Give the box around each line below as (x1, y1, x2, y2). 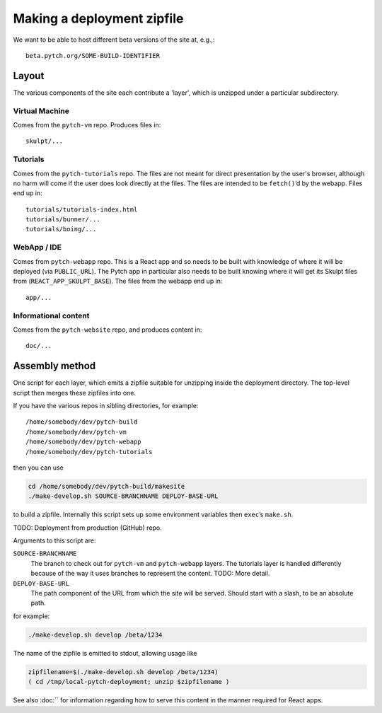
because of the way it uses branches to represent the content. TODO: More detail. (30, 569, 270, 578)
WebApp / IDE (13, 243, 62, 253)
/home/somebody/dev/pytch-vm (25, 428, 127, 436)
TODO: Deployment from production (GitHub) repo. (13, 523, 162, 532)
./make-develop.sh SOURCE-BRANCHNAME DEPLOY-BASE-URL (28, 492, 219, 500)
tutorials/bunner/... (25, 216, 100, 224)
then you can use (13, 463, 64, 472)
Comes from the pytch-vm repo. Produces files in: (13, 120, 161, 129)
